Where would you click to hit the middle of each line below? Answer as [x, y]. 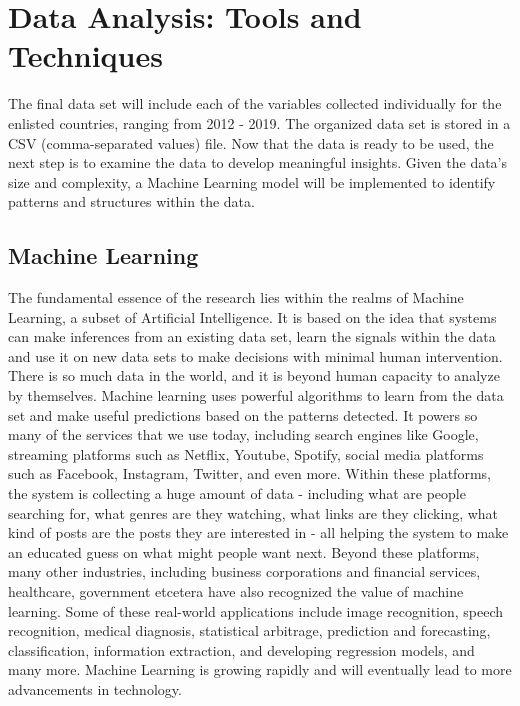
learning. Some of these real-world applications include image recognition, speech [256, 610]
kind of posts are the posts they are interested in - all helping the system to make [258, 532]
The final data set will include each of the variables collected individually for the [255, 103]
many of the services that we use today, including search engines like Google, [243, 434]
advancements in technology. [95, 688]
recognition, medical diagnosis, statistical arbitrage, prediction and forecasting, [249, 630]
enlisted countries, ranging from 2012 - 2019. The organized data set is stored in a [259, 122]
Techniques [85, 55]
